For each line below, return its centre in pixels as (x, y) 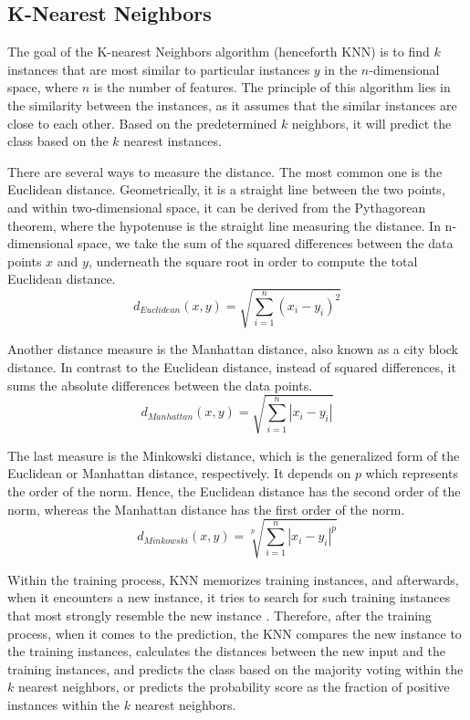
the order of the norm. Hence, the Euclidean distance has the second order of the (234, 490)
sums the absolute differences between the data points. (160, 385)
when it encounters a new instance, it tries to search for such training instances (229, 597)
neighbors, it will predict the (371, 123)
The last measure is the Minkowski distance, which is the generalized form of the (234, 455)
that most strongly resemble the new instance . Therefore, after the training (219, 615)
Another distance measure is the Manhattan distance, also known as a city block (233, 349)
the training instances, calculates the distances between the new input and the (226, 651)
